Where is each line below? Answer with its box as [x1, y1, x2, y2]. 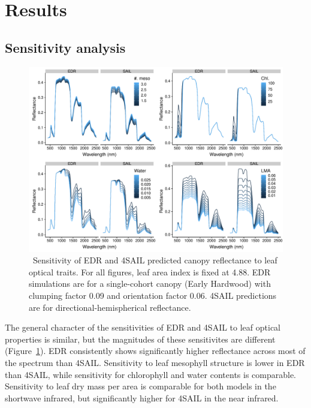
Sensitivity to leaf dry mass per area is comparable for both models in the [5, 380, 276, 392]
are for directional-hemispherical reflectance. [29, 301, 191, 313]
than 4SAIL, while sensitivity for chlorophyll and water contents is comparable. [5, 368, 297, 380]
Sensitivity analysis [5, 38, 126, 56]
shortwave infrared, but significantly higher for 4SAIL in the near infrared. [5, 391, 279, 404]
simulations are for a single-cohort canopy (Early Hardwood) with [29, 277, 271, 290]
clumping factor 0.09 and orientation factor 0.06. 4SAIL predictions [29, 289, 277, 302]
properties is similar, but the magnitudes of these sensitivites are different [5, 332, 276, 345]
